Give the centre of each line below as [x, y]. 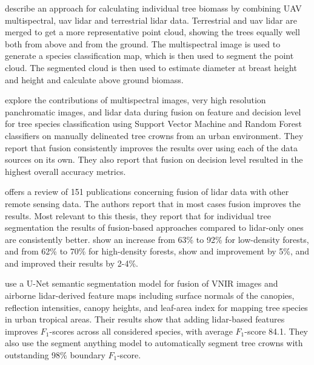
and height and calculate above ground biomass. [94, 79]
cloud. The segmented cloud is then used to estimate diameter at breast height [151, 67]
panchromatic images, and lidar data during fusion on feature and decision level [153, 111]
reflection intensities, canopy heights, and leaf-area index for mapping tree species [156, 307]
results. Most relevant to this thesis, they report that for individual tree [138, 215]
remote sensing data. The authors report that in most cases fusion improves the [153, 203]
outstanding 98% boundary [55, 355]
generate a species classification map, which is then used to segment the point [149, 56]
